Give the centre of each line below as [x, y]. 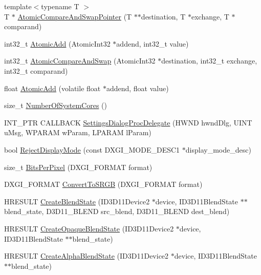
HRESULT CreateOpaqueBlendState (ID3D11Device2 [89, 228]
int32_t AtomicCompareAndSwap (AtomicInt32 [80, 61]
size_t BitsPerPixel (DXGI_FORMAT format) [78, 167]
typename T [60, 6]
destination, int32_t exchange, [209, 61]
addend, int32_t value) [153, 43]
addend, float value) [137, 88]
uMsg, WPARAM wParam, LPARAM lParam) [78, 132]
